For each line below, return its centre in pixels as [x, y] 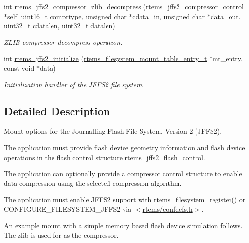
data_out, [225, 16]
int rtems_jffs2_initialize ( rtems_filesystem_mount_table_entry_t [106, 58]
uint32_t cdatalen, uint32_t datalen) [60, 26]
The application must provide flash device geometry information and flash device [124, 147]
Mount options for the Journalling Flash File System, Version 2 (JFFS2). [113, 131]
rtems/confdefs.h [168, 209]
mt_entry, [228, 58]
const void [19, 68]
